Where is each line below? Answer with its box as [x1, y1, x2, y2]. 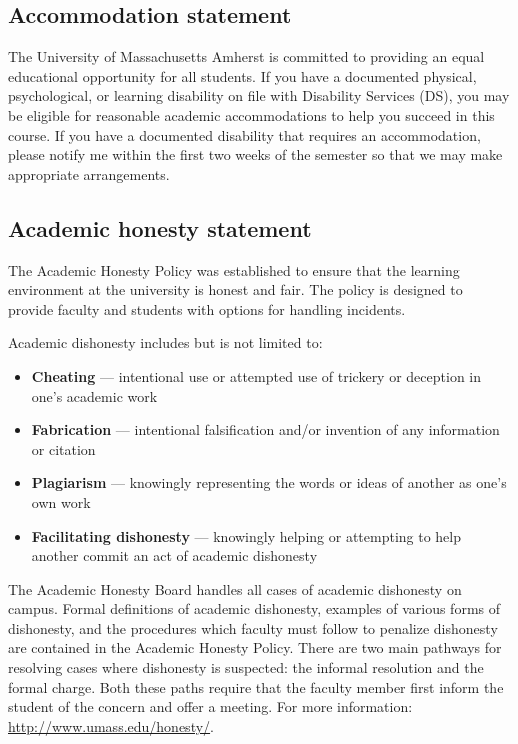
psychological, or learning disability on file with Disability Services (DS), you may [8, 85, 510, 106]
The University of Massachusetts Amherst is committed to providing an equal [8, 46, 485, 67]
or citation [31, 438, 96, 459]
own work [31, 491, 91, 512]
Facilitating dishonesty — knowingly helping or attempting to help [31, 525, 462, 546]
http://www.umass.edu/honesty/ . [8, 715, 214, 736]
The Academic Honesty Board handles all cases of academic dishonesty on [8, 578, 462, 599]
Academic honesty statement [8, 212, 312, 243]
